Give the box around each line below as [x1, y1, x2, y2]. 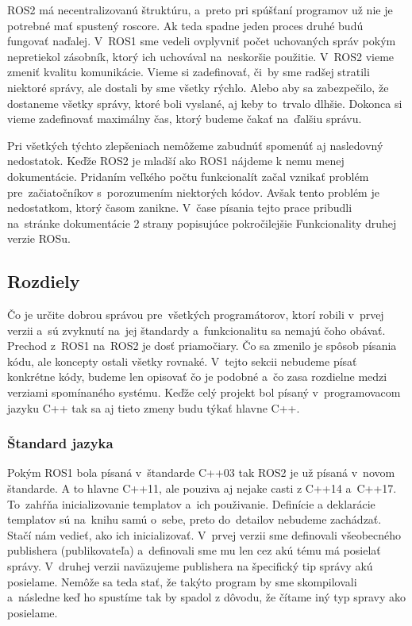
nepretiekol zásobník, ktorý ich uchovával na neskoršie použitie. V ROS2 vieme [7, 48, 395, 64]
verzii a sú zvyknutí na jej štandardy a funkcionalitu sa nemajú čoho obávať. [7, 321, 386, 338]
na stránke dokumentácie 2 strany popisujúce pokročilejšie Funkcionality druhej [7, 214, 397, 231]
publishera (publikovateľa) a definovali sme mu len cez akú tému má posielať [7, 542, 381, 559]
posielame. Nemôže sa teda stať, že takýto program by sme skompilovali [7, 573, 357, 590]
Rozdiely [7, 269, 80, 294]
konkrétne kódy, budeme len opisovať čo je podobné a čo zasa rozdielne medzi [7, 368, 387, 385]
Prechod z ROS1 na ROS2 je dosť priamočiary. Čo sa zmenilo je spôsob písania [7, 337, 397, 354]
